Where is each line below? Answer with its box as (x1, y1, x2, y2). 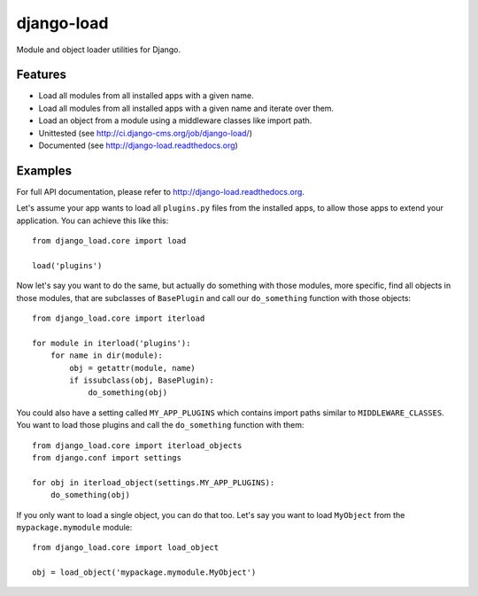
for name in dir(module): (50, 351, 164, 360)
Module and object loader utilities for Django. (16, 44, 181, 55)
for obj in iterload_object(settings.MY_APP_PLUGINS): (32, 477, 275, 487)
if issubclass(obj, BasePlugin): (69, 375, 214, 385)
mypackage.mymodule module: (16, 522, 133, 532)
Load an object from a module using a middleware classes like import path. (38, 115, 312, 126)
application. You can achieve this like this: (16, 215, 169, 226)
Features (16, 67, 66, 82)
